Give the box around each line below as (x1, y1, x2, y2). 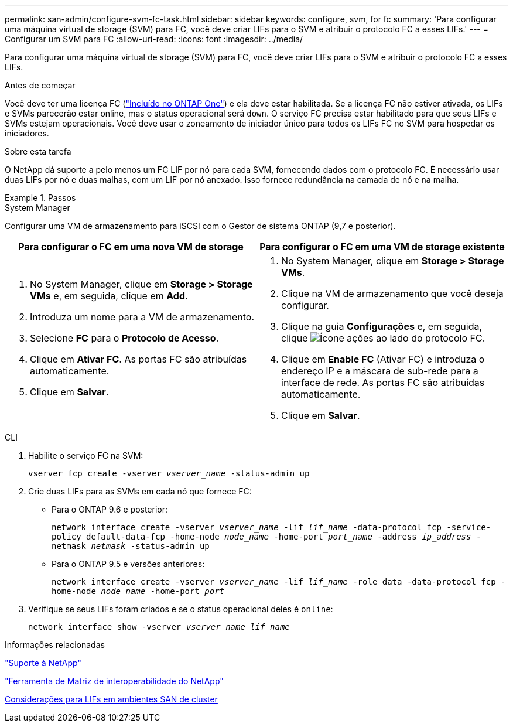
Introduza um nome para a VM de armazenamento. (30, 311, 255, 323)
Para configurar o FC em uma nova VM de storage (18, 241, 244, 252)
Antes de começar (5, 80, 76, 90)
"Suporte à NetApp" (5, 658, 81, 668)
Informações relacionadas (5, 640, 105, 650)
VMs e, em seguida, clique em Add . (30, 290, 188, 302)
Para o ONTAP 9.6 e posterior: (52, 504, 168, 514)
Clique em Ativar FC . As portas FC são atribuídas (30, 353, 247, 365)
